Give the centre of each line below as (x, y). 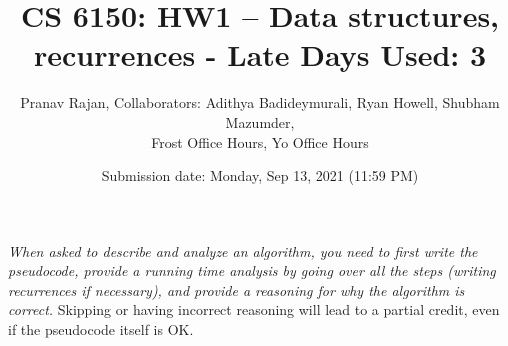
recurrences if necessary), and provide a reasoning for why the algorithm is (236, 289)
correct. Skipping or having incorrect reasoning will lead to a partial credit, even (254, 309)
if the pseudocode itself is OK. (101, 329)
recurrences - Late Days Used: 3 (260, 54)
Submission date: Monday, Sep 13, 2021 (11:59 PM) (260, 175)
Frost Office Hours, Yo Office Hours (260, 141)
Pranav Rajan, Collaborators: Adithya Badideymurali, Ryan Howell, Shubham (260, 102)
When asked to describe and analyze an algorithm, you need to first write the (243, 250)
